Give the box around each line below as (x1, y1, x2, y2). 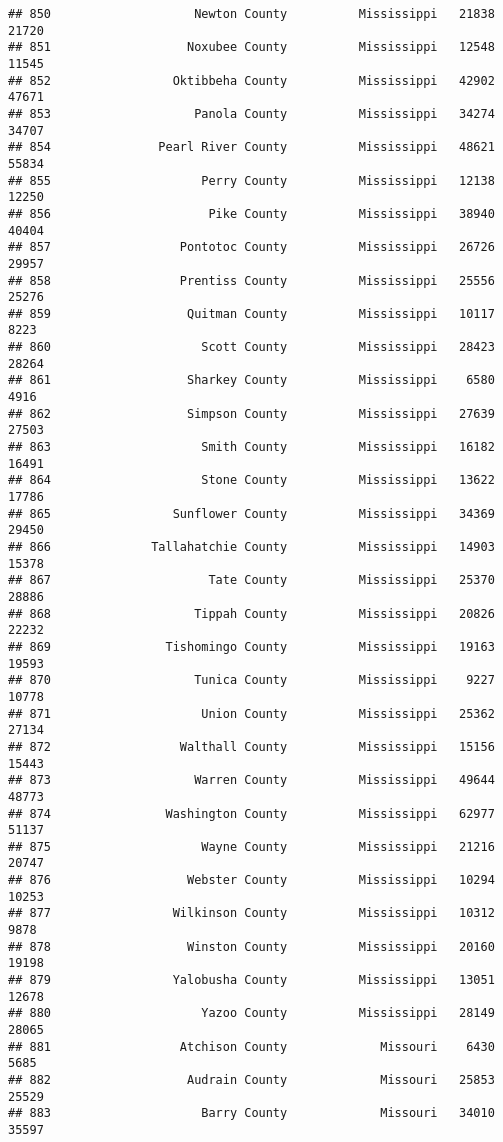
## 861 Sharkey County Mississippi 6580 (8, 373, 495, 388)
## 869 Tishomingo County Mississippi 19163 (8, 639, 495, 654)
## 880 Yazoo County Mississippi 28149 (8, 1006, 495, 1021)
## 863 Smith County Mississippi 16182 (8, 440, 495, 455)
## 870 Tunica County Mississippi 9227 (8, 673, 495, 688)
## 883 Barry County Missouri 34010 (8, 1106, 495, 1121)
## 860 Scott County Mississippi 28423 (8, 340, 495, 355)
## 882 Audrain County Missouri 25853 (8, 1073, 495, 1087)
